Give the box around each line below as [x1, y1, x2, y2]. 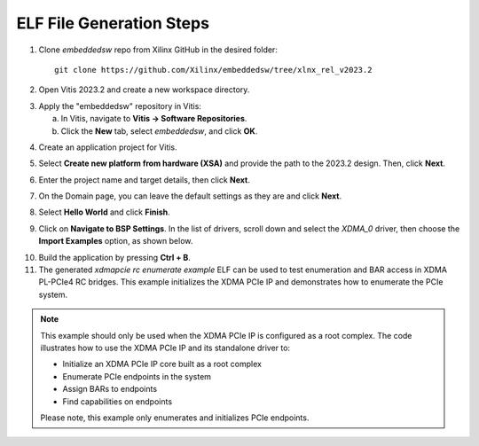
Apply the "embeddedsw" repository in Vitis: [38, 100, 201, 111]
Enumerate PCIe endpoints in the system [62, 371, 212, 381]
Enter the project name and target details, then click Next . [38, 174, 250, 185]
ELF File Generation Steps [16, 13, 210, 33]
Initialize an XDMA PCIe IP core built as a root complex [62, 359, 262, 370]
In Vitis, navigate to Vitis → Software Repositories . [60, 113, 247, 124]
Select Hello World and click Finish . [38, 207, 170, 217]
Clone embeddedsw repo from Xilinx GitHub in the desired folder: [38, 44, 279, 55]
